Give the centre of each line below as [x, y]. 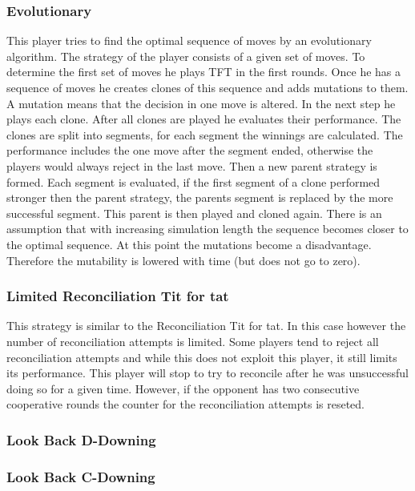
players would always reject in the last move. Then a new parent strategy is [192, 165]
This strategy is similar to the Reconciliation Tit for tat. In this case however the [206, 326]
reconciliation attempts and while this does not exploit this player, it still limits [202, 357]
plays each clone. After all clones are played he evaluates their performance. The [204, 119]
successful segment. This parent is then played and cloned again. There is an [194, 213]
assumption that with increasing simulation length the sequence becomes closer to [207, 229]
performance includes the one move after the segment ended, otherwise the [190, 150]
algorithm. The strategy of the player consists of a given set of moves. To [186, 56]
